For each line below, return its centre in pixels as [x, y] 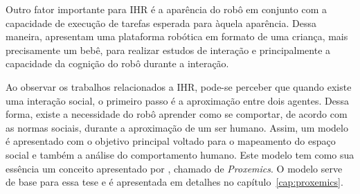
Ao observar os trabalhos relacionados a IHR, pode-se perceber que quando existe [179, 86]
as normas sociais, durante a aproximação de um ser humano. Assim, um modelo [177, 127]
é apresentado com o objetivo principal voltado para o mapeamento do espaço [171, 141]
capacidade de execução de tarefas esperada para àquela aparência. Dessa [161, 23]
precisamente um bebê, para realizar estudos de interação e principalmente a [168, 50]
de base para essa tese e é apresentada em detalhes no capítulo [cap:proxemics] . [174, 182]
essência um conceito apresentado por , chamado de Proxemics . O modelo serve [174, 168]
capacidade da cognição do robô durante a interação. [117, 63]
